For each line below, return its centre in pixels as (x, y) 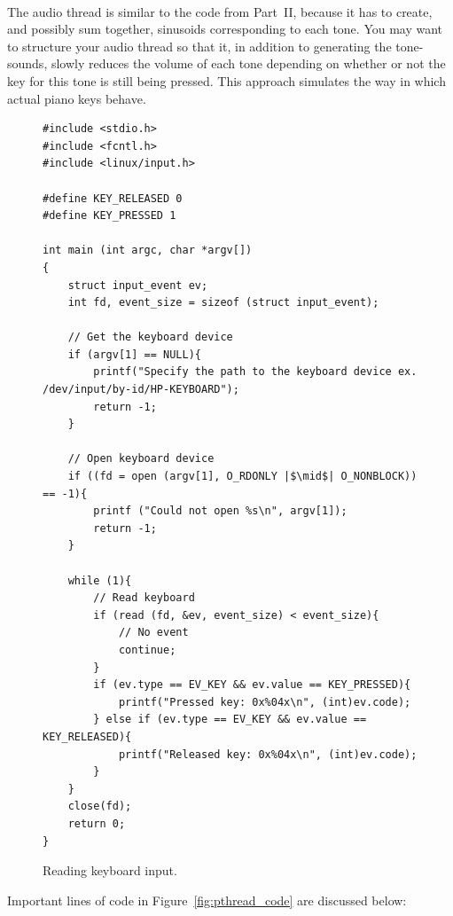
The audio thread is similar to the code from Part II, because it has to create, (220, 11)
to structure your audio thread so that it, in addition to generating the (199, 46)
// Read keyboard (144, 598)
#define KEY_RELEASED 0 (113, 198)
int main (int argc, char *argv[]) (148, 251)
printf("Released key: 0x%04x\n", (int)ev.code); (268, 754)
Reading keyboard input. (110, 870)
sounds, (27, 63)
